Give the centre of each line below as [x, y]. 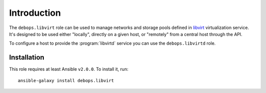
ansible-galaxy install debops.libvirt [66, 80]
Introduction [35, 13]
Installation [27, 57]
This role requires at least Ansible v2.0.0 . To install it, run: [69, 69]
